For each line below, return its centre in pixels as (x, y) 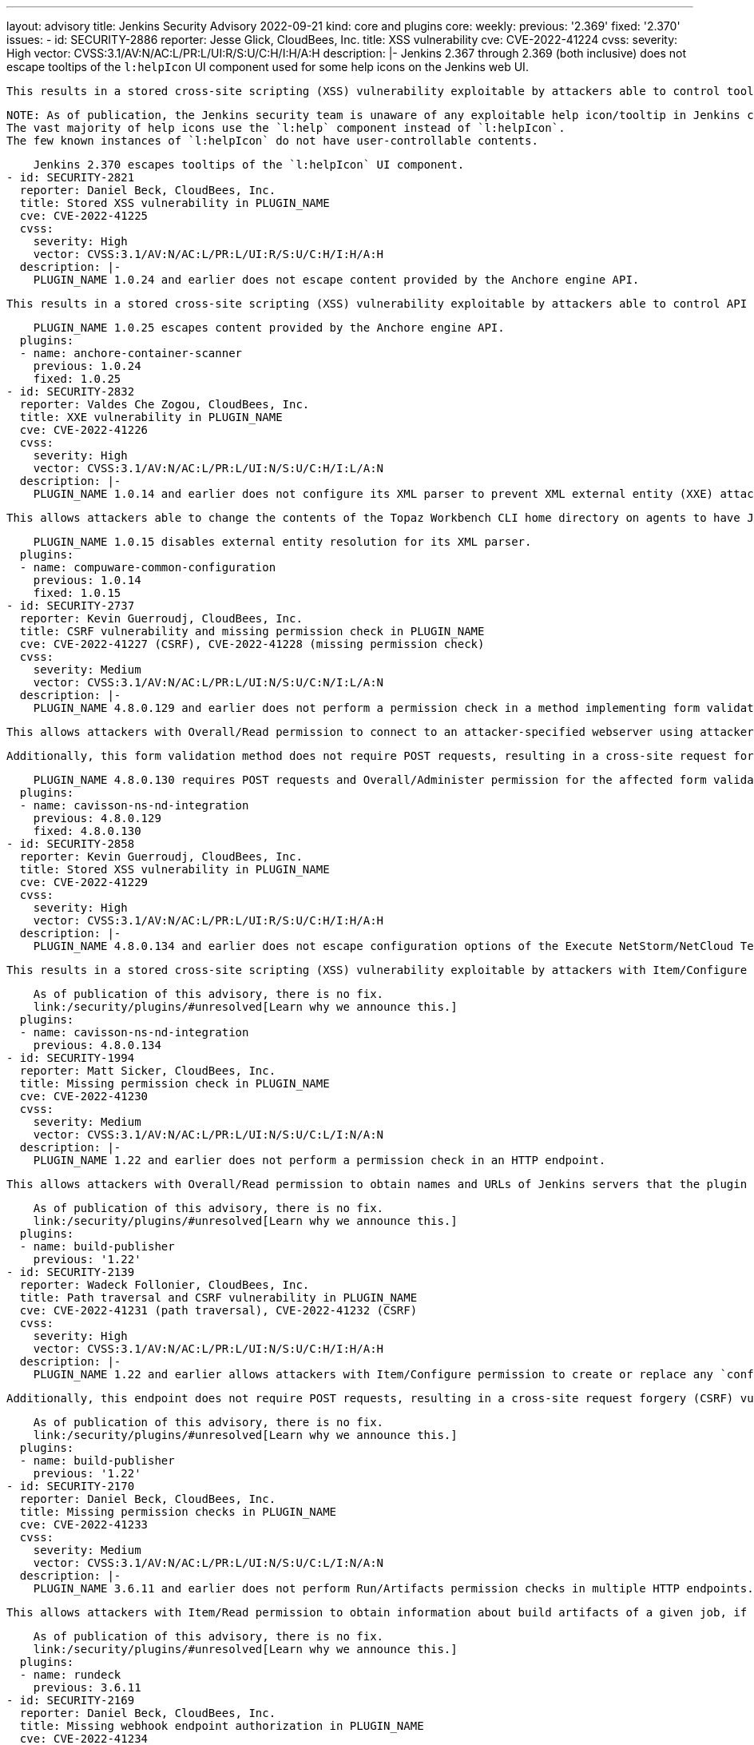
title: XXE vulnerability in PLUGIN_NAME (151, 417)
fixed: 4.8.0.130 (87, 831)
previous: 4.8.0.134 (97, 1045)
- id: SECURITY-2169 (71, 1700)
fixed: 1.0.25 (77, 379)
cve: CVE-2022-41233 (84, 1524)
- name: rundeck (70, 1675)
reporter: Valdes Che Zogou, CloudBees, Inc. (165, 404)
